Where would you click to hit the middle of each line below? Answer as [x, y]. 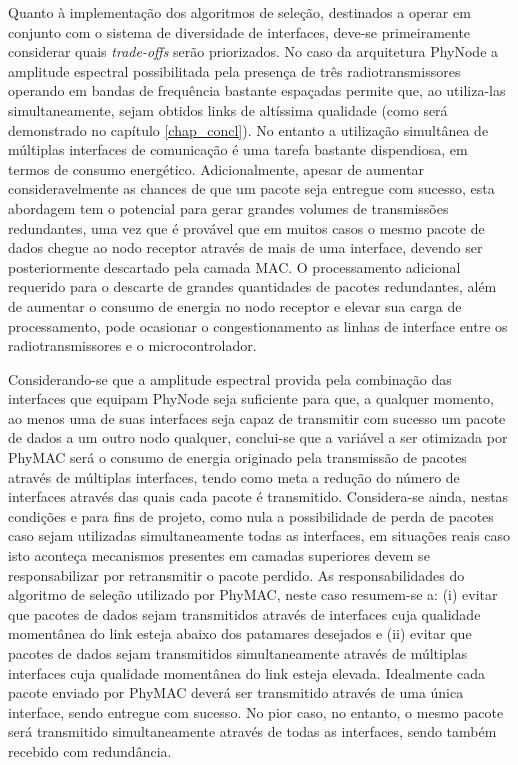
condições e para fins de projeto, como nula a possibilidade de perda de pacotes [251, 515]
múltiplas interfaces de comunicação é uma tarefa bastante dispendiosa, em [238, 149]
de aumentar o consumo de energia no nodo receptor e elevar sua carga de [235, 305]
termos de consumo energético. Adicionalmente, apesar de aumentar [216, 168]
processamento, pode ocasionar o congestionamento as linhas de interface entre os [258, 325]
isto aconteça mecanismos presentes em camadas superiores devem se [219, 555]
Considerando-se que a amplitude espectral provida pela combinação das [230, 378]
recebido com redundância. [90, 750]
